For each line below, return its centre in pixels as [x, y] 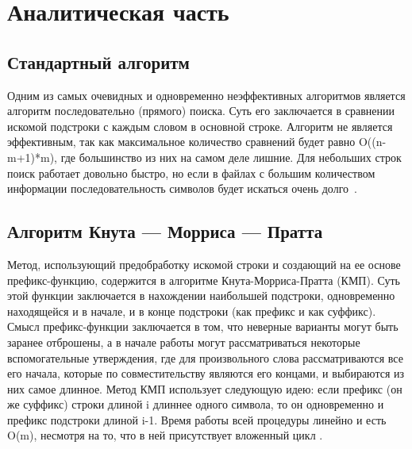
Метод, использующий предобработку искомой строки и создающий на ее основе [204, 264]
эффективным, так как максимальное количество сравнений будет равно [181, 142]
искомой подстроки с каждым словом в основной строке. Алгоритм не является [200, 126]
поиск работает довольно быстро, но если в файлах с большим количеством [191, 173]
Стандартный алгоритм [98, 61]
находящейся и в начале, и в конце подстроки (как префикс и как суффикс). [192, 311]
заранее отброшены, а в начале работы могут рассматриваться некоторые [184, 342]
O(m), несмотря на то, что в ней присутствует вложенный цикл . [165, 435]
